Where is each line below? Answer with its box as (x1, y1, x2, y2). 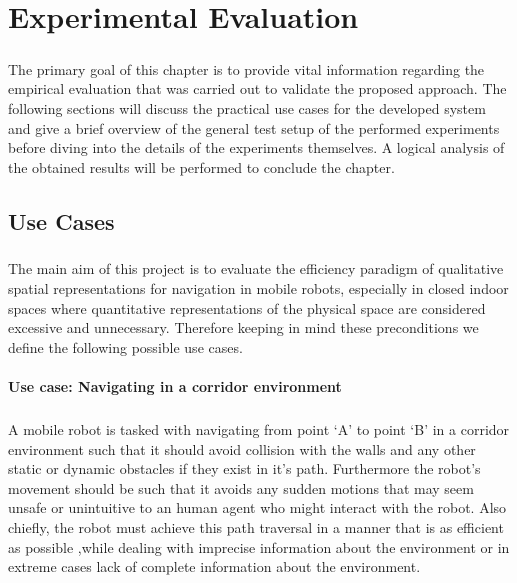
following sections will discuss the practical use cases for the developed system (8, 97, 486, 118)
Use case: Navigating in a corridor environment (8, 376, 342, 397)
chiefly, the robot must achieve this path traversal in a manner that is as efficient (8, 516, 504, 537)
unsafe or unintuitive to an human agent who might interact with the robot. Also (8, 497, 507, 518)
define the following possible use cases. (8, 336, 243, 357)
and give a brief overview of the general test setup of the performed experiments (8, 117, 500, 138)
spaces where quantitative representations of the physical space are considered (8, 297, 486, 318)
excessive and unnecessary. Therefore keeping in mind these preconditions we (8, 317, 479, 338)
